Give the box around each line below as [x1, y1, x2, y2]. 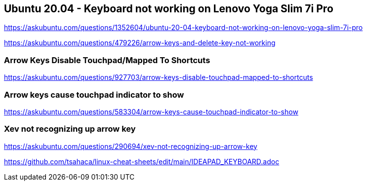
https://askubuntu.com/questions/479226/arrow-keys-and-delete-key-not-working [4, 38, 276, 47]
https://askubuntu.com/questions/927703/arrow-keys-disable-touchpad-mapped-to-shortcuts [4, 73, 313, 82]
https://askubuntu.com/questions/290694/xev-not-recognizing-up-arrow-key [4, 142, 257, 150]
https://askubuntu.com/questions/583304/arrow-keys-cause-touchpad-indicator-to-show [4, 107, 298, 116]
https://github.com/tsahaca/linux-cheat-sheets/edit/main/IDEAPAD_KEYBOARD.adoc [4, 157, 280, 166]
